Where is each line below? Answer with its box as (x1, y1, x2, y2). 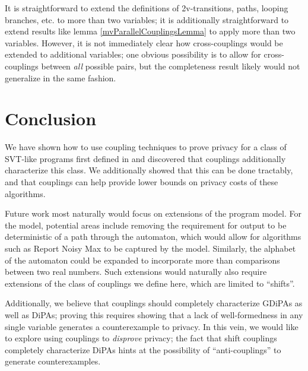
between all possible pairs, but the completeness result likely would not (41, 59, 300, 72)
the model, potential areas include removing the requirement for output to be (5, 218, 287, 231)
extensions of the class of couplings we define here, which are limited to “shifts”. (5, 277, 295, 289)
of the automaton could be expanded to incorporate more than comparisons (5, 253, 280, 266)
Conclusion (5, 106, 97, 131)
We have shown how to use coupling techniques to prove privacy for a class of (5, 141, 287, 153)
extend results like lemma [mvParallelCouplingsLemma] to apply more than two (5, 25, 296, 37)
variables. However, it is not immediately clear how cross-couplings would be (5, 36, 283, 49)
